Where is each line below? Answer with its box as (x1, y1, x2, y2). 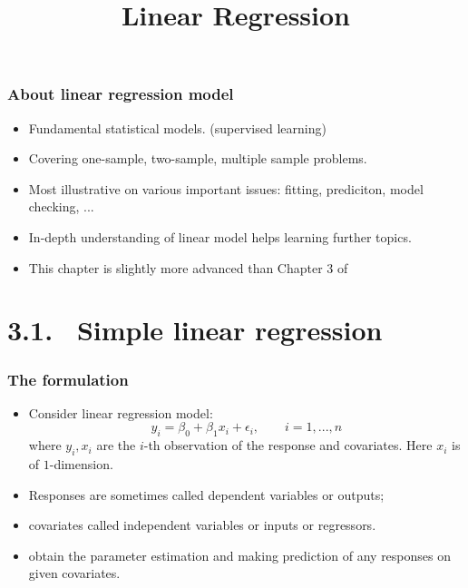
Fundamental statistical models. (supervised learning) (28, 118, 327, 137)
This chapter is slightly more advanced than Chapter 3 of (28, 258, 348, 277)
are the (96, 436, 136, 455)
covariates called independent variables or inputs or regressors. (28, 515, 376, 534)
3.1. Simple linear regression (7, 311, 383, 348)
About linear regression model (7, 83, 234, 105)
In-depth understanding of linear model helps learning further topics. (28, 228, 412, 247)
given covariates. (28, 563, 121, 583)
